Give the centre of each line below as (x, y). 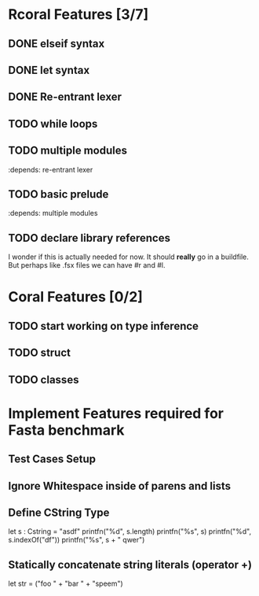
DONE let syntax (49, 70)
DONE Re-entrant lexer (65, 97)
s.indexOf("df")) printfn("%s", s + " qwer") (77, 540)
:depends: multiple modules (53, 213)
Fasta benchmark (66, 430)
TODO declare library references (89, 238)
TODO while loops (53, 124)
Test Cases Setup (52, 459)
